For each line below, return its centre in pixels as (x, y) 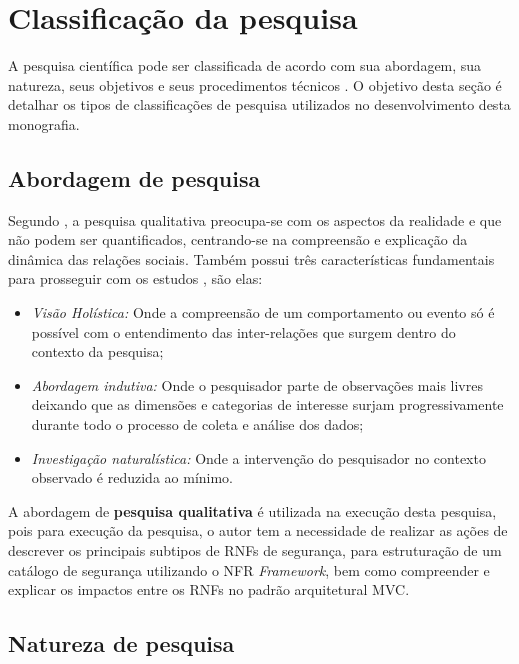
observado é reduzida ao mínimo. (132, 477)
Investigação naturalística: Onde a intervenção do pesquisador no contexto (258, 457)
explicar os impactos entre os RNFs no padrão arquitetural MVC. (209, 589)
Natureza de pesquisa (121, 643)
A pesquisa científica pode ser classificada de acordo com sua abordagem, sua (245, 65)
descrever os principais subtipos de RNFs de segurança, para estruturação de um (255, 550)
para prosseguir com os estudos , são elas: (135, 278)
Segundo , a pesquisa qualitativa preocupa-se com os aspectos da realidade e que (255, 219)
